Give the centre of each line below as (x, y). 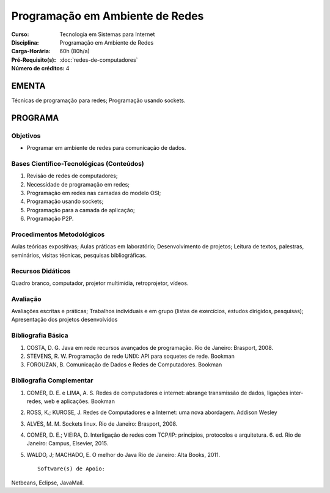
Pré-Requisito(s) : (34, 60)
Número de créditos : (38, 69)
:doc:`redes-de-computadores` (99, 60)
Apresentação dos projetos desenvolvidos (64, 320)
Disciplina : (25, 42)
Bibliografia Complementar (52, 380)
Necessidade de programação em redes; (78, 184)
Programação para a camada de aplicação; (81, 210)
